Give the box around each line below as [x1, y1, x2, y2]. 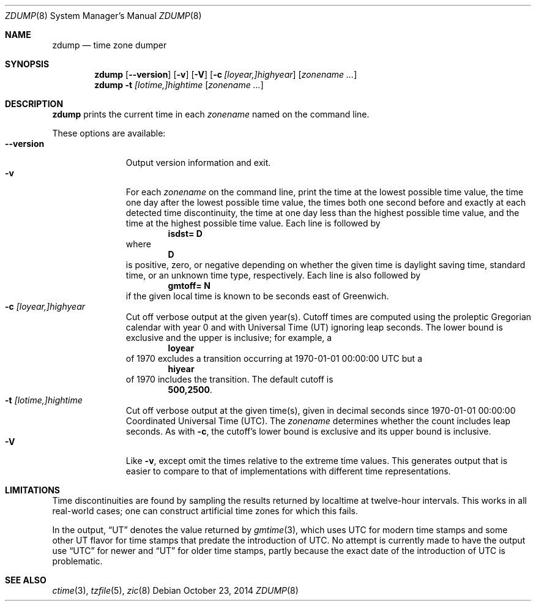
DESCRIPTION [5, 99, 64, 109]
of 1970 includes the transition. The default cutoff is [125, 374, 333, 384]
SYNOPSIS [5, 59, 50, 69]
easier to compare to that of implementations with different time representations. [125, 466, 451, 476]
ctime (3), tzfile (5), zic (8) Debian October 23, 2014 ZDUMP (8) [52, 585, 299, 596]
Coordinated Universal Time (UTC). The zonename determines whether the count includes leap [125, 416, 511, 426]
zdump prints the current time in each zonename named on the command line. [52, 109, 370, 119]
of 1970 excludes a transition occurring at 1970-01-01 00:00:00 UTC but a [125, 353, 422, 364]
